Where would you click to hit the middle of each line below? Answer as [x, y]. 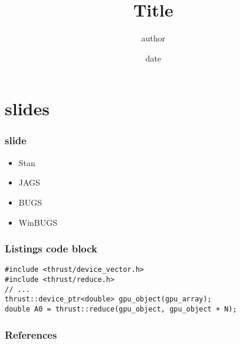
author [153, 38]
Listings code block [51, 249]
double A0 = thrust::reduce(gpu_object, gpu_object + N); [121, 309]
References [31, 334]
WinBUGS [38, 222]
